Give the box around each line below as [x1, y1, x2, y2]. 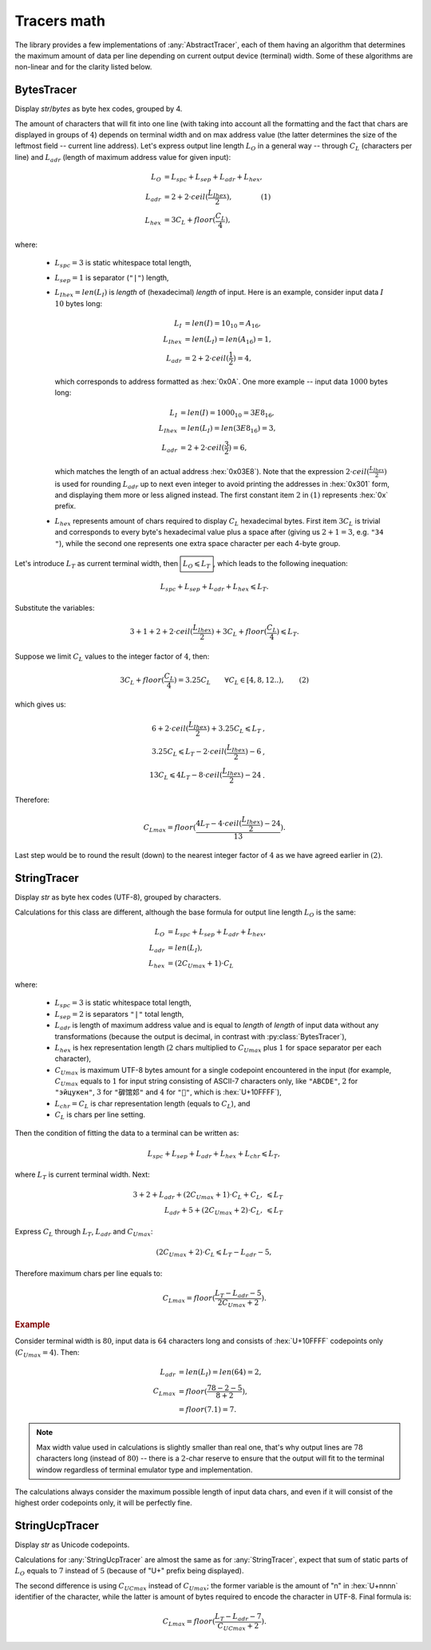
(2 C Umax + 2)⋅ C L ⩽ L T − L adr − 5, [156, 1248, 272, 1258]
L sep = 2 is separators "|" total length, [54, 1009, 184, 1021]
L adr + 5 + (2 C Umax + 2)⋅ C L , [164, 1206, 263, 1217]
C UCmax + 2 [217, 1621, 259, 1632]
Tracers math [14, 12, 105, 30]
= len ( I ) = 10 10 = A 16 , [184, 318, 261, 329]
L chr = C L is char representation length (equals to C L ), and [54, 1098, 251, 1110]
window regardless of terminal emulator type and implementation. [36, 1465, 253, 1474]
